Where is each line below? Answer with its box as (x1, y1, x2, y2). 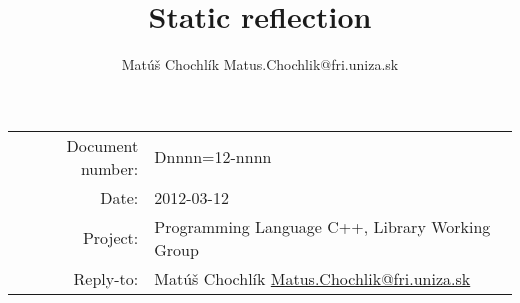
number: (80, 156, 139, 180)
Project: (82, 226, 139, 250)
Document (66, 133, 139, 157)
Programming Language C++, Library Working (154, 214, 491, 238)
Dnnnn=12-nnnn (154, 145, 272, 169)
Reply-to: (73, 266, 139, 290)
